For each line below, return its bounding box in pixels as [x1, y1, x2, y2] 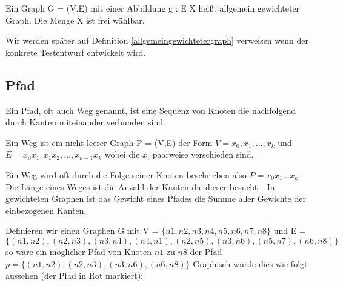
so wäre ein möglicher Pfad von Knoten [5, 245, 152, 258]
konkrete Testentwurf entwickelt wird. [5, 45, 146, 58]
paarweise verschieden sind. [152, 148, 254, 161]
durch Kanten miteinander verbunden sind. [5, 116, 165, 128]
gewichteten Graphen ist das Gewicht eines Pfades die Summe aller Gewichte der [5, 192, 306, 205]
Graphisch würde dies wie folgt [193, 257, 308, 270]
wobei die [104, 148, 140, 161]
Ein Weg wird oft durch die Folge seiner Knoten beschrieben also [5, 168, 247, 181]
